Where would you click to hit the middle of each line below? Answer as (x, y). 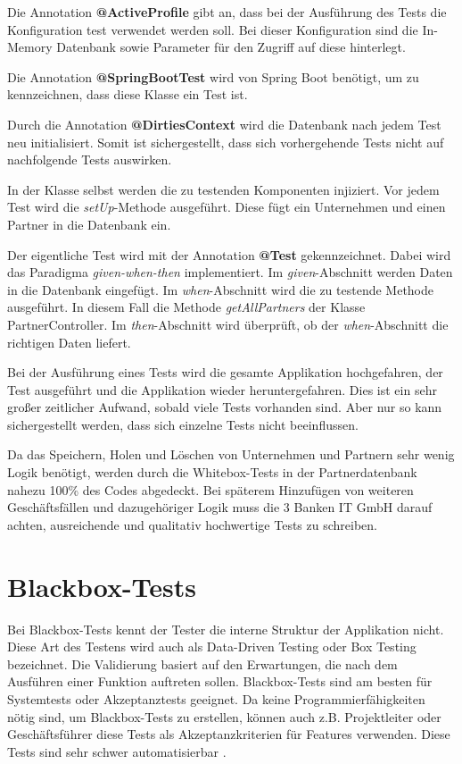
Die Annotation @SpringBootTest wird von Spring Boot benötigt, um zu (213, 76)
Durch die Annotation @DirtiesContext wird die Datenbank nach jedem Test (224, 124)
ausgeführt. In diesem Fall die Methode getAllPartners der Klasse (186, 307)
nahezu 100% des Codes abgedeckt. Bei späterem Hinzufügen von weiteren (210, 489)
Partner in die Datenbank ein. (89, 224)
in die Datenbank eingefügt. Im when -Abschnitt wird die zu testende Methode (221, 289)
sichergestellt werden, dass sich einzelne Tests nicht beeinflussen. (183, 424)
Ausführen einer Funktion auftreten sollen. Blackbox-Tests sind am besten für (220, 681)
